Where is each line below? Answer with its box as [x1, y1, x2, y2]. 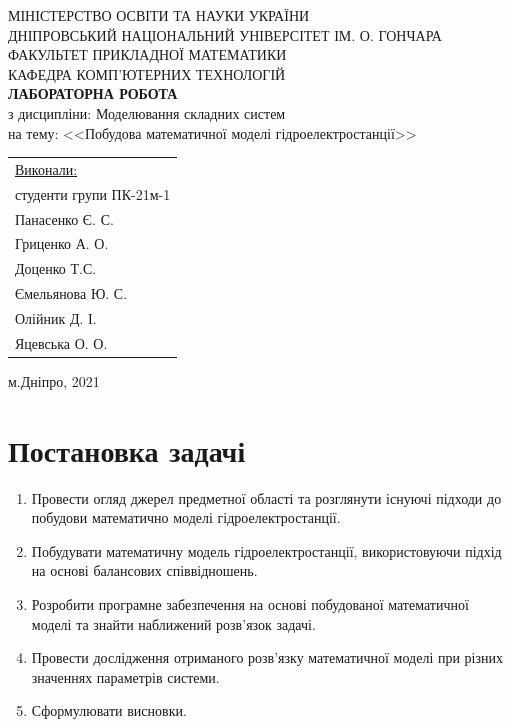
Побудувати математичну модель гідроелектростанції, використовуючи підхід [31, 540, 502, 561]
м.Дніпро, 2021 [8, 370, 100, 391]
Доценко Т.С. [15, 258, 97, 279]
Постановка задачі [8, 429, 246, 470]
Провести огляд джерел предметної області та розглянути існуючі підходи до [31, 487, 502, 508]
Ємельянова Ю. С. [15, 283, 128, 304]
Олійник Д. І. [15, 307, 97, 328]
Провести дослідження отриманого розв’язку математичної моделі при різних [31, 647, 503, 668]
